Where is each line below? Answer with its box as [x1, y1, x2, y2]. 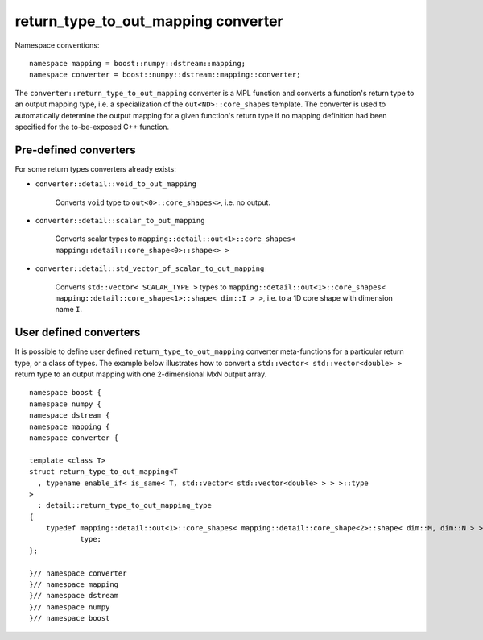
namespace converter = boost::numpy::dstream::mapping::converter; [29, 70, 301, 80]
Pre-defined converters [14, 143, 136, 156]
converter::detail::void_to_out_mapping [35, 180, 197, 189]
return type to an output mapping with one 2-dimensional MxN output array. [14, 369, 267, 379]
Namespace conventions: [14, 40, 100, 50]
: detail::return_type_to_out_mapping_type [37, 501, 213, 510]
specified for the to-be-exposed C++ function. [14, 122, 170, 131]
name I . [55, 305, 82, 314]
